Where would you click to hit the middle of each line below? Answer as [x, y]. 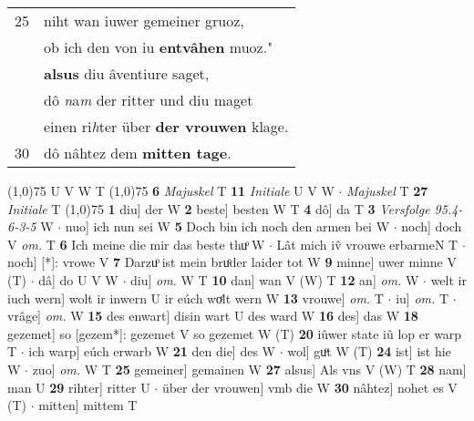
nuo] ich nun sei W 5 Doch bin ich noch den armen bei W [227, 226]
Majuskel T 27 [387, 190]
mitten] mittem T [88, 405]
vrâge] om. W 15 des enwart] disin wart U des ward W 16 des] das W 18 [213, 316]
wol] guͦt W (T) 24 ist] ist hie [369, 351]
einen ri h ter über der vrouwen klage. [166, 126]
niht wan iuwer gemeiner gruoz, [144, 21]
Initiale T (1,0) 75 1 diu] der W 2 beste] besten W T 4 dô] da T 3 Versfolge [219, 208]
